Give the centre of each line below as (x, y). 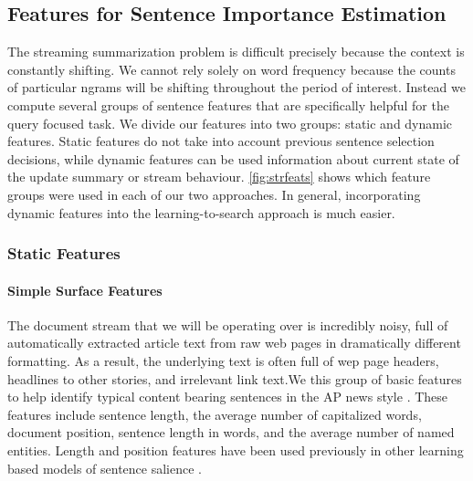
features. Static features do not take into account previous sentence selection (221, 141)
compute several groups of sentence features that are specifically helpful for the (228, 105)
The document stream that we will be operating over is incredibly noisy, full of (228, 324)
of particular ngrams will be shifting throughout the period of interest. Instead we (236, 87)
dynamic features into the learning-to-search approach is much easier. (201, 212)
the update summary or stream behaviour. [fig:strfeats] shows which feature (219, 177)
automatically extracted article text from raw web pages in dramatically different (234, 343)
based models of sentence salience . (105, 468)
